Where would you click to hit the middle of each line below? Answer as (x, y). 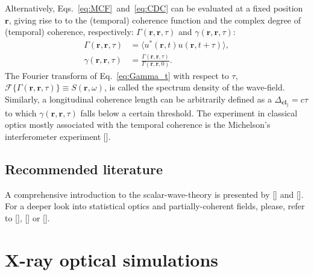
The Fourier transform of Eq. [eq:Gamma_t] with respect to (117, 75)
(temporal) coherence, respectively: (69, 32)
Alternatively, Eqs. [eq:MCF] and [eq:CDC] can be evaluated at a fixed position (154, 8)
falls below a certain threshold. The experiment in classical (189, 112)
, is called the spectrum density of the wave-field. (194, 87)
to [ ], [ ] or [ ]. (27, 218)
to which (21, 112)
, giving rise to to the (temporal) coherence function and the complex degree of (155, 20)
